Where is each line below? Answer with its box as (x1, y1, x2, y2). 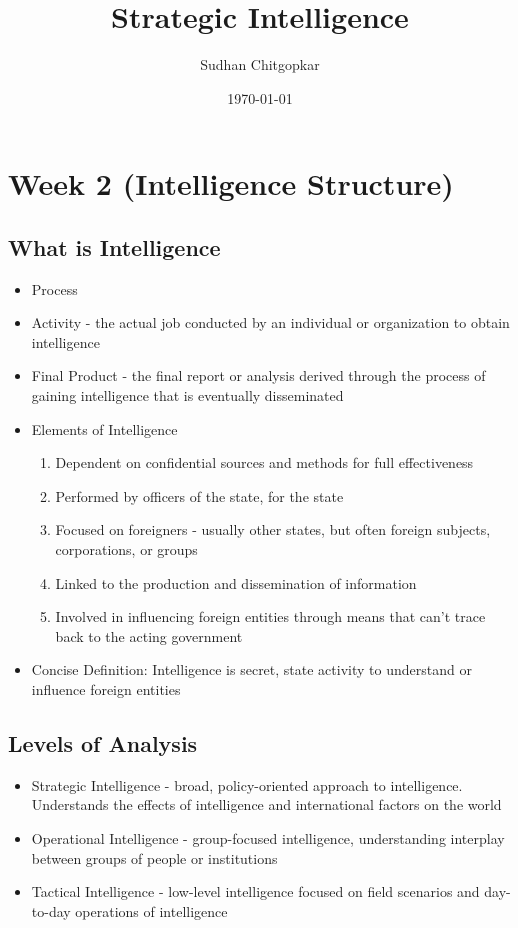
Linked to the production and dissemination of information (55, 572, 417, 593)
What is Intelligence (8, 231, 221, 262)
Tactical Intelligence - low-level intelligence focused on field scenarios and (31, 881, 480, 902)
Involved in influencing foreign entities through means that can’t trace (55, 606, 486, 627)
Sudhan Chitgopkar (200, 54, 320, 75)
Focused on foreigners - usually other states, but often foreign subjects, (55, 519, 491, 540)
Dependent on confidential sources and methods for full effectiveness (55, 452, 474, 473)
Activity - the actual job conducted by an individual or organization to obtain (31, 312, 510, 333)
